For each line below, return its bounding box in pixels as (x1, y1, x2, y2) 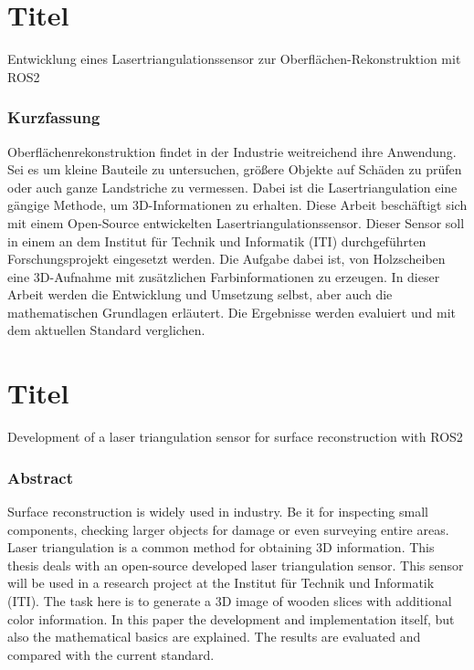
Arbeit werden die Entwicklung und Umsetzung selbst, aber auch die (7, 285, 393, 304)
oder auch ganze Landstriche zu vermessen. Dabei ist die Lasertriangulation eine (7, 177, 458, 196)
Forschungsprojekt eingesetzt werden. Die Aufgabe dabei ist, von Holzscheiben (7, 249, 446, 268)
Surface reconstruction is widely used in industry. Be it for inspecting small (7, 502, 428, 520)
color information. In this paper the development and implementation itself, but (7, 609, 455, 628)
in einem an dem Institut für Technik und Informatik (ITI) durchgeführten (7, 231, 427, 250)
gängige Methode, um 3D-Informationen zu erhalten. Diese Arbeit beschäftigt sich (7, 195, 468, 215)
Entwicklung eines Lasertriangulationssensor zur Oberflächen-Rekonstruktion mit (7, 49, 461, 68)
